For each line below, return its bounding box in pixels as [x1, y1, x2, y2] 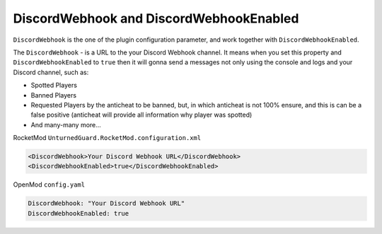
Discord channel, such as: [13, 68, 89, 76]
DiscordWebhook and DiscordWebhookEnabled [13, 11, 299, 26]
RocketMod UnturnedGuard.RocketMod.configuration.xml [13, 134, 202, 142]
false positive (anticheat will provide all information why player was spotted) [30, 110, 253, 119]
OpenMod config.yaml [13, 180, 85, 189]
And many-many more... [30, 120, 102, 129]
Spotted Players [30, 81, 78, 90]
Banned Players [30, 90, 77, 99]
